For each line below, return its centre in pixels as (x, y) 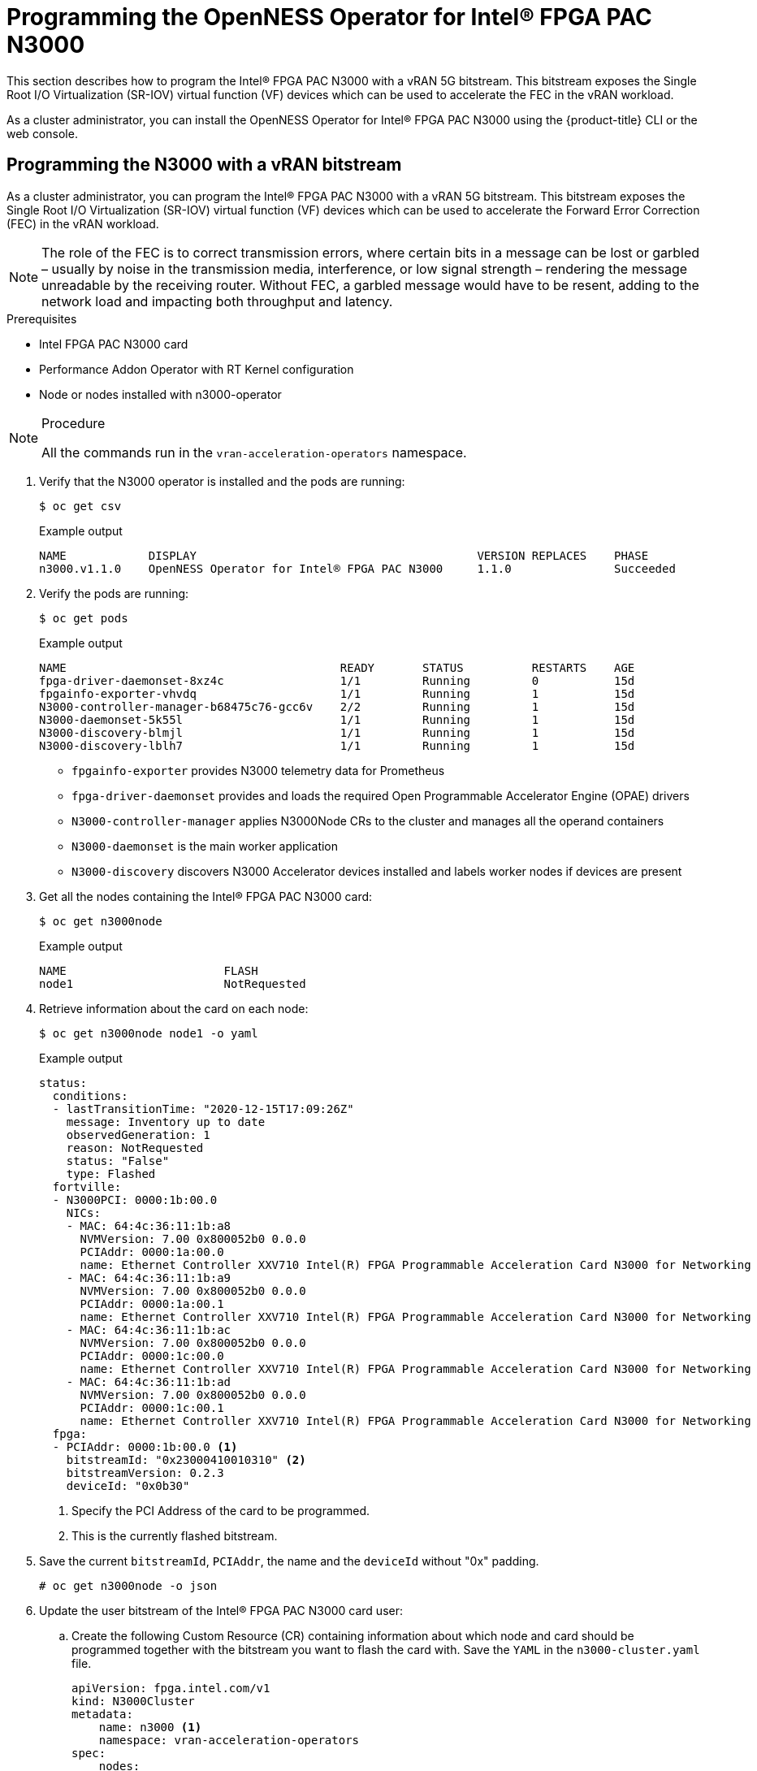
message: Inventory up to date (166, 1121)
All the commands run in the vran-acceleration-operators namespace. (254, 452)
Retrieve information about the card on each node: (174, 1008)
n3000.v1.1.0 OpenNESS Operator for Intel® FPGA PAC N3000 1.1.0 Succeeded (357, 568)
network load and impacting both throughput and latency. (217, 301)
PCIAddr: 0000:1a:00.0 (152, 1251)
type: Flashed (111, 1173)
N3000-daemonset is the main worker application (205, 846)
